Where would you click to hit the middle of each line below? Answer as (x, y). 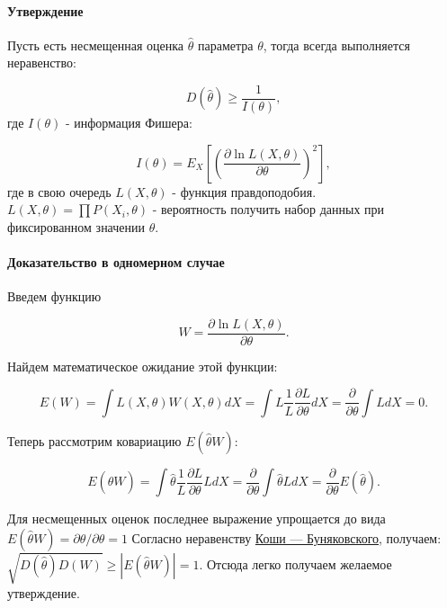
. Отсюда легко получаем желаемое (295, 564)
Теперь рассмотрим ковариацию (94, 440)
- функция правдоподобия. (244, 191)
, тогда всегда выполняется (336, 45)
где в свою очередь (59, 191)
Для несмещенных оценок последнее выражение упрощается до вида (197, 519)
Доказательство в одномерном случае (116, 262)
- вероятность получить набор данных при (268, 209)
